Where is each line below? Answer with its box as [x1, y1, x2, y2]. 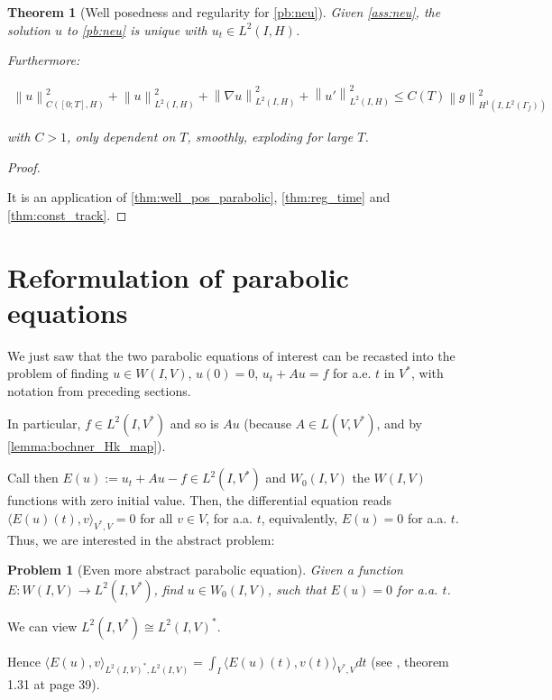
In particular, [7, 413, 81, 432]
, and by [376, 413, 422, 432]
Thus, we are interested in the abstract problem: [7, 530, 275, 548]
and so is [170, 413, 219, 432]
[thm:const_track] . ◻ [7, 205, 127, 224]
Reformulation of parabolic [7, 258, 349, 295]
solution [7, 20, 51, 39]
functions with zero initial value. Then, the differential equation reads [7, 491, 392, 510]
